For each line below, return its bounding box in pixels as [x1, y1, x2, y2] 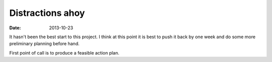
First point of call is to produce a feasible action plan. [9, 50, 119, 56]
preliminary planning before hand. [9, 41, 80, 47]
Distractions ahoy [9, 7, 85, 18]
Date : [9, 25, 21, 31]
